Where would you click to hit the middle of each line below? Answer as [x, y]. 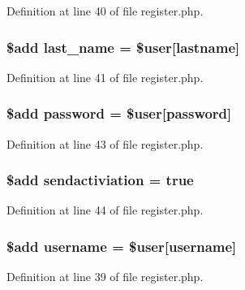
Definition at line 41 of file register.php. [105, 77]
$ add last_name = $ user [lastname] [123, 47]
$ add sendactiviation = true [100, 180]
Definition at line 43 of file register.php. [105, 143]
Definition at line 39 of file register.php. [105, 277]
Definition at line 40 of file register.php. [105, 11]
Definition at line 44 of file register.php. [105, 210]
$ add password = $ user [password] [119, 113]
